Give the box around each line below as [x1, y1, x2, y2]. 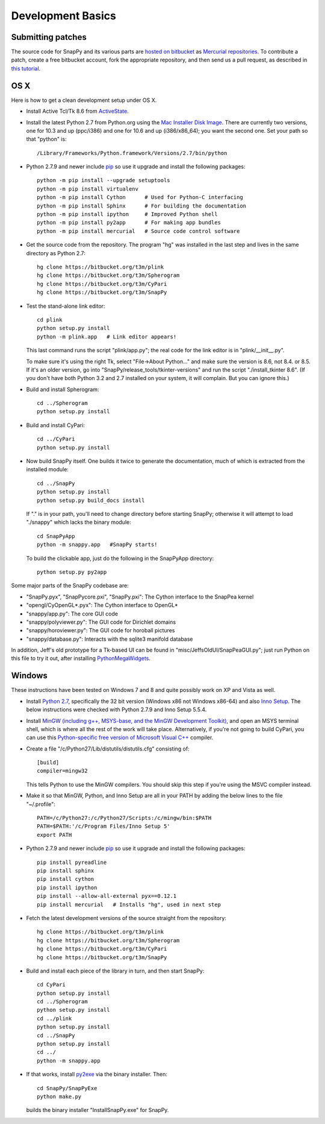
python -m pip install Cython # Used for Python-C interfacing [37, 194, 243, 201]
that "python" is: [26, 136, 67, 143]
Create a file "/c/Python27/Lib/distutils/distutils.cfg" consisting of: [26, 745, 190, 752]
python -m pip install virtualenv [37, 185, 138, 192]
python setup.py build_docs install [37, 497, 145, 504]
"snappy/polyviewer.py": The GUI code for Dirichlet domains [26, 618, 176, 626]
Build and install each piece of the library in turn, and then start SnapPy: [26, 967, 205, 974]
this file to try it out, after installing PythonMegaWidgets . [11, 655, 150, 662]
